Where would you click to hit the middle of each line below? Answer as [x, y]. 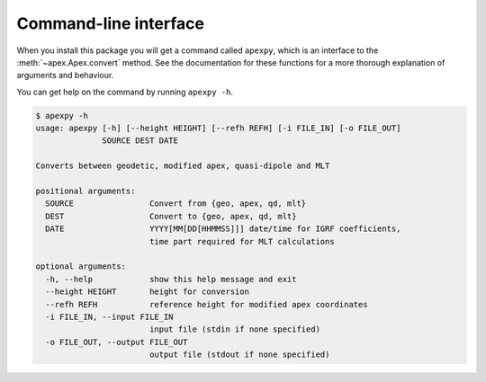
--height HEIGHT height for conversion [147, 292]
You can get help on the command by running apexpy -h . [125, 92]
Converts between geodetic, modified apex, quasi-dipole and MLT [183, 166]
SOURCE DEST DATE [140, 141]
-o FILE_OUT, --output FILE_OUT [117, 342]
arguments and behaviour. [65, 76]
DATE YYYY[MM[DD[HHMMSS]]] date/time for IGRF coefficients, [223, 229]
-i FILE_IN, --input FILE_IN [110, 316]
